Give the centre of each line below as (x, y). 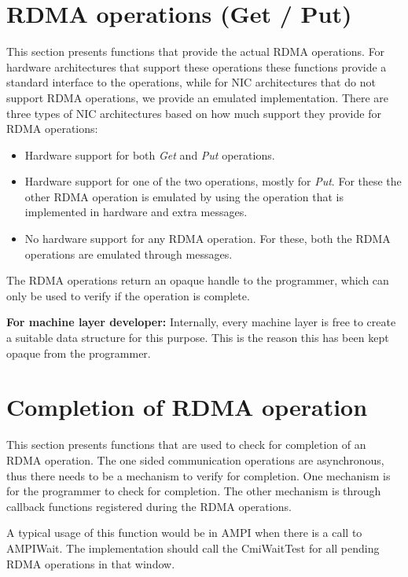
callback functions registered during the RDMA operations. (149, 506)
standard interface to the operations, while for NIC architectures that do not (191, 82)
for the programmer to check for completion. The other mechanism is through (194, 491)
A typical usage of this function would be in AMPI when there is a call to (184, 533)
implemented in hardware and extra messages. (136, 212)
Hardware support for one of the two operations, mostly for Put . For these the (213, 181)
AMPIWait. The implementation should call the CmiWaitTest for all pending (193, 548)
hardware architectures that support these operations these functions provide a (197, 66)
